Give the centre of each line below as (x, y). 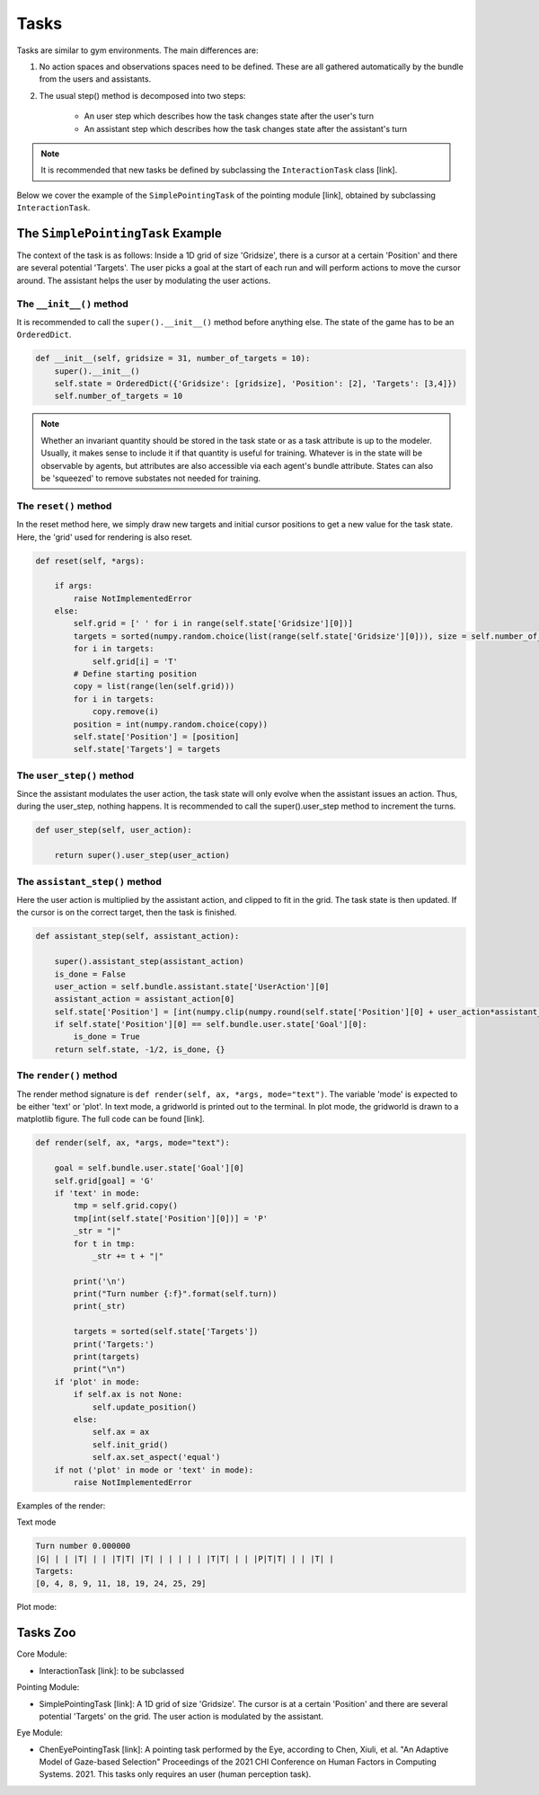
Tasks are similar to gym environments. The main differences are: (138, 50)
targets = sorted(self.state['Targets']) (166, 1331)
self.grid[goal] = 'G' (104, 1180)
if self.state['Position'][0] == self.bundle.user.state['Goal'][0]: (211, 1025)
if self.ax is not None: (128, 1394)
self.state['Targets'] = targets (147, 749)
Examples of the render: (61, 1506)
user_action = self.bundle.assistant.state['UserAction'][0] (192, 986)
